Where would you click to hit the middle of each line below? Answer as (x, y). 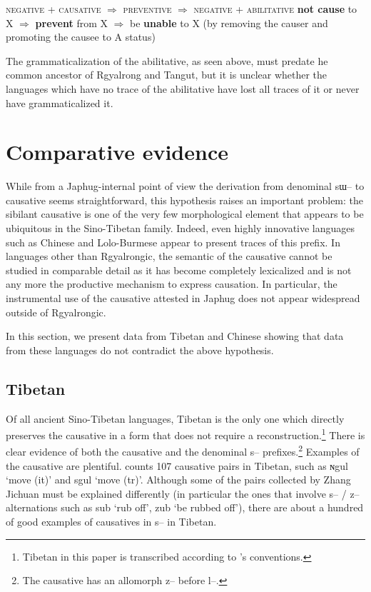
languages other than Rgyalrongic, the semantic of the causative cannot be (169, 256)
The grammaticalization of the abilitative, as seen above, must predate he (167, 60)
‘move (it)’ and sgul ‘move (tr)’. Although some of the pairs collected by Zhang (178, 480)
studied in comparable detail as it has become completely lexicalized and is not (179, 270)
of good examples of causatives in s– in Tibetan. (111, 522)
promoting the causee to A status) (81, 37)
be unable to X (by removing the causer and (229, 22)
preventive (147, 9)
